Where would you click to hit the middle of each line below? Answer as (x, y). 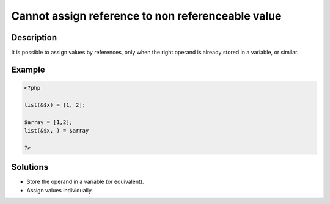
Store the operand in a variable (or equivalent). (85, 182)
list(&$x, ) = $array (57, 131)
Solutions (30, 167)
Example (28, 69)
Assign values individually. (60, 190)
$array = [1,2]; (49, 122)
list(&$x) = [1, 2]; (55, 105)
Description (34, 38)
